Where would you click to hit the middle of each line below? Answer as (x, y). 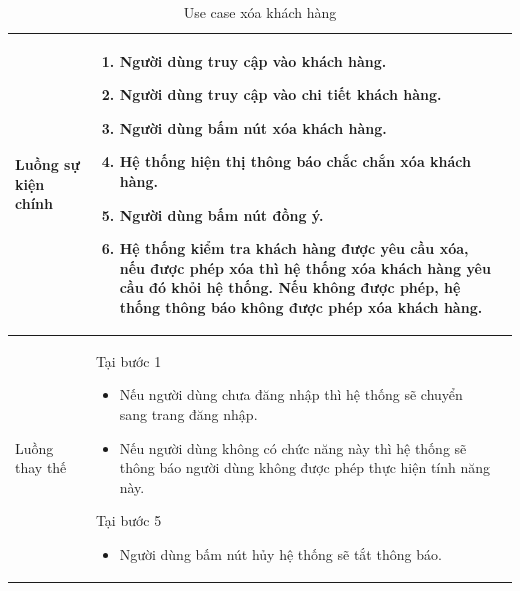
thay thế (41, 467)
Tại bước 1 (128, 360)
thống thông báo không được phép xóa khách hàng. (301, 306)
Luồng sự (47, 164)
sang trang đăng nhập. (188, 413)
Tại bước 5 (128, 520)
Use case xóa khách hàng (260, 12)
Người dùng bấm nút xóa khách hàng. (253, 127)
